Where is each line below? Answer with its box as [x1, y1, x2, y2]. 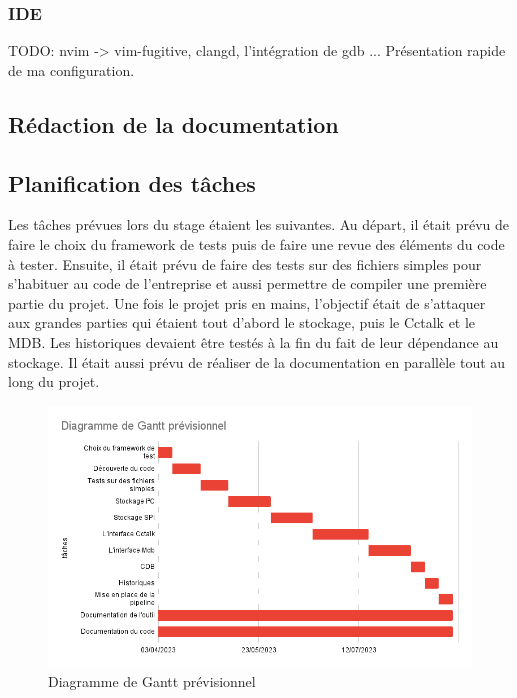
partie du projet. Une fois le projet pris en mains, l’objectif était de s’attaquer [8, 292, 486, 313]
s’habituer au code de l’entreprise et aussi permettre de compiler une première [8, 273, 487, 294]
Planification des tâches [8, 167, 256, 198]
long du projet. [8, 371, 100, 392]
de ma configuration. [8, 59, 135, 80]
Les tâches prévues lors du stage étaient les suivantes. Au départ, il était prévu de [8, 214, 510, 235]
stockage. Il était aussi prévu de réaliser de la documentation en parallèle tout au [8, 351, 506, 372]
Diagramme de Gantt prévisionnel [48, 671, 256, 692]
